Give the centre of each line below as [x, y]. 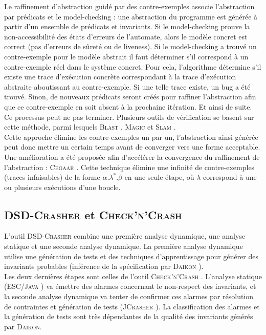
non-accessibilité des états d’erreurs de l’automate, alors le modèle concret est [126, 36]
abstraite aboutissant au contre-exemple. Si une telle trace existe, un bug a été [127, 86]
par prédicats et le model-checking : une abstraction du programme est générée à [131, 16]
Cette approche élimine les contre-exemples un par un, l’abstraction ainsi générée [131, 137]
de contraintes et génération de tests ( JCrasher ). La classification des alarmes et [132, 306]
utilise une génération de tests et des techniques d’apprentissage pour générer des [131, 256]
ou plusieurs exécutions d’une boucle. [62, 187]
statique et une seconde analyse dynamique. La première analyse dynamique [124, 246]
